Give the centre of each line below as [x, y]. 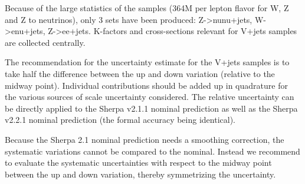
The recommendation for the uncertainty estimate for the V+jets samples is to [147, 62]
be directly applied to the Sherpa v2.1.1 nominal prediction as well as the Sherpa [151, 108]
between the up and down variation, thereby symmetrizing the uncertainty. [140, 174]
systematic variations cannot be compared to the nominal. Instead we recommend [152, 151]
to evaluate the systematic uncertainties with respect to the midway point [138, 163]
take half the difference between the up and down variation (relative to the [140, 73]
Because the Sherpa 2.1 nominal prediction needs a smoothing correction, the [145, 139]
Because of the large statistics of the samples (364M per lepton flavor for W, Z [147, 8]
